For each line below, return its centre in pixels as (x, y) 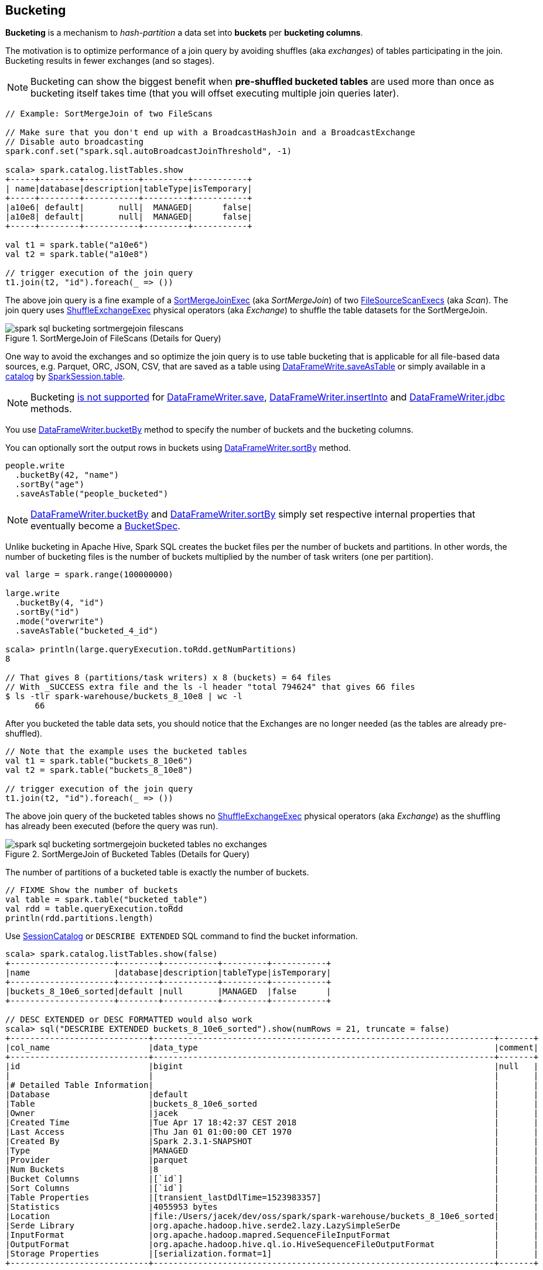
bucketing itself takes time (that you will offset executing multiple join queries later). (215, 93)
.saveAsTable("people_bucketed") (92, 494)
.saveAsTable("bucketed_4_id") (87, 631)
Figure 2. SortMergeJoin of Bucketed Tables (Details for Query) (128, 854)
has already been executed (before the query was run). (112, 826)
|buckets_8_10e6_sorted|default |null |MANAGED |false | (168, 992)
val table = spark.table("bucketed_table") (107, 900)
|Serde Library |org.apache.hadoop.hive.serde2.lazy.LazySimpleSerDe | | (272, 1226)
